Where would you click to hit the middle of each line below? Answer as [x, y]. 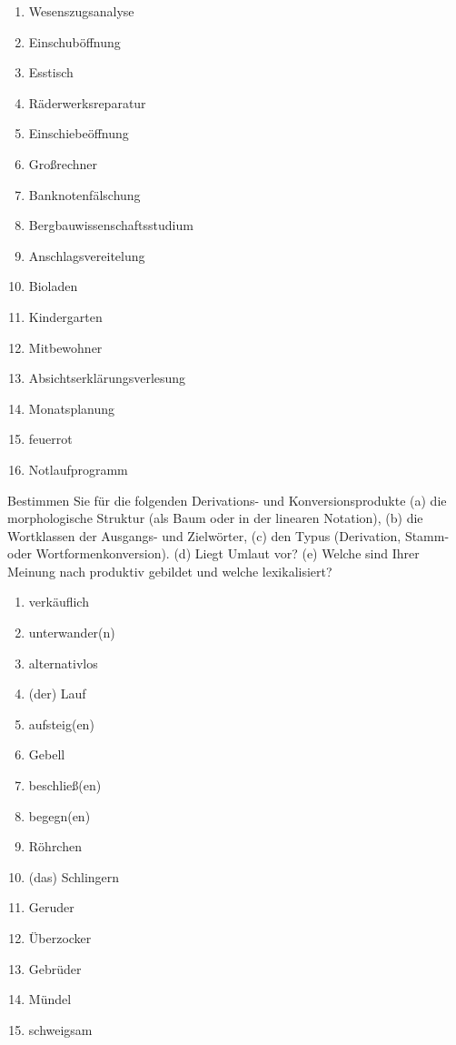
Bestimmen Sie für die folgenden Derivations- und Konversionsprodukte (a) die [227, 500]
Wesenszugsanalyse [81, 11]
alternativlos [63, 663]
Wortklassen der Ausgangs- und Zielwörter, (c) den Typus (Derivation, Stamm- [228, 535]
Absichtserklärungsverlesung [107, 378]
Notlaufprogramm [78, 469]
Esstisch [51, 72]
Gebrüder [55, 968]
